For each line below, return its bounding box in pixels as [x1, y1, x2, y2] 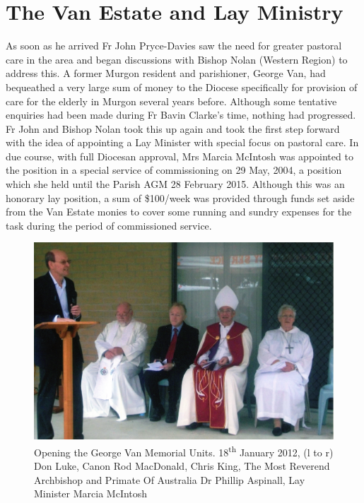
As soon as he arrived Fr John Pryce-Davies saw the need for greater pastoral [6, 38, 342, 53]
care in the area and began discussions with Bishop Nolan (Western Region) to [6, 52, 348, 66]
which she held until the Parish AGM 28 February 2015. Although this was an [6, 177, 345, 191]
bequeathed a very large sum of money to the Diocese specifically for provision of [6, 79, 358, 94]
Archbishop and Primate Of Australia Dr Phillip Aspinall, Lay [34, 472, 305, 487]
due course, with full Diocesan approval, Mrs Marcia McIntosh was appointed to [6, 148, 353, 163]
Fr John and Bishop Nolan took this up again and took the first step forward [6, 121, 340, 136]
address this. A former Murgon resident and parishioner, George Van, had [6, 66, 326, 81]
